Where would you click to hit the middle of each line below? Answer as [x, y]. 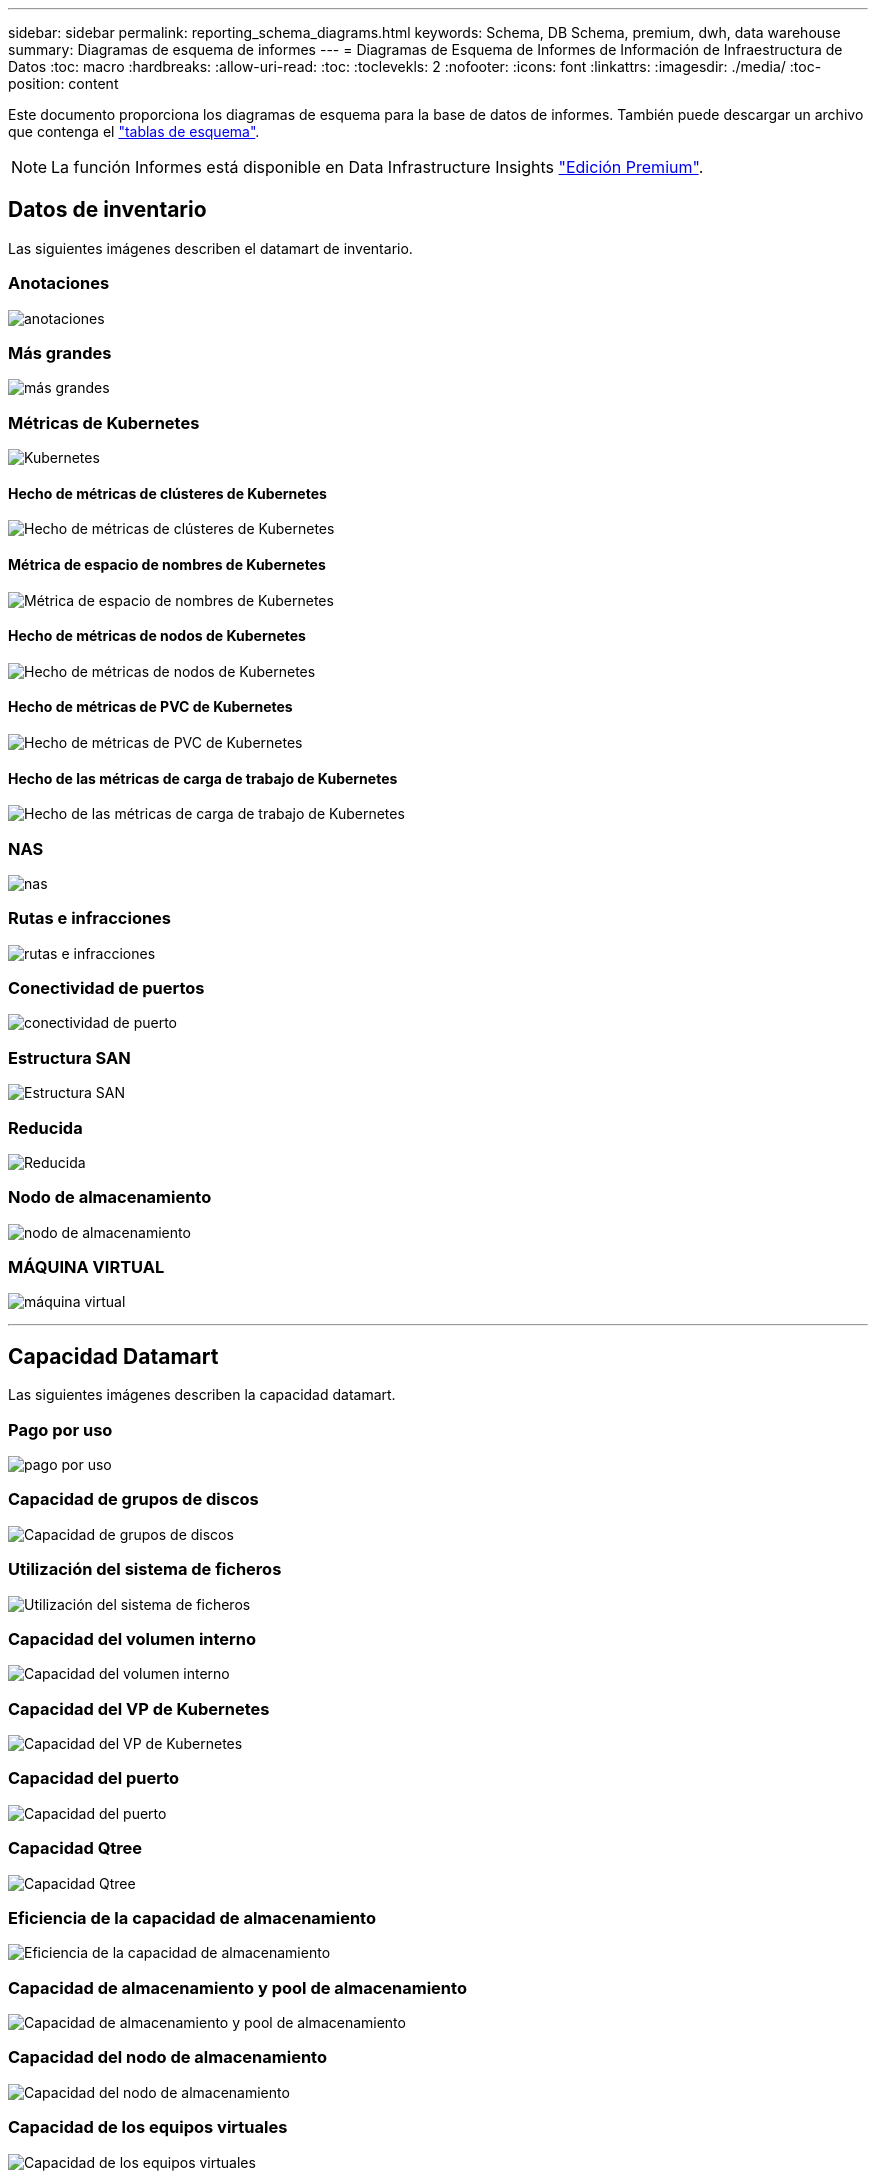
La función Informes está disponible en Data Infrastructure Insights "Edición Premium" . [377, 167]
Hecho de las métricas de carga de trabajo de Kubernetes [203, 778]
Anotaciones [59, 283]
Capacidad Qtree [75, 1848]
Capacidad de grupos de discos [133, 1499]
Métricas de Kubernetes [104, 422]
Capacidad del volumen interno [132, 1638]
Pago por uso [60, 1429]
